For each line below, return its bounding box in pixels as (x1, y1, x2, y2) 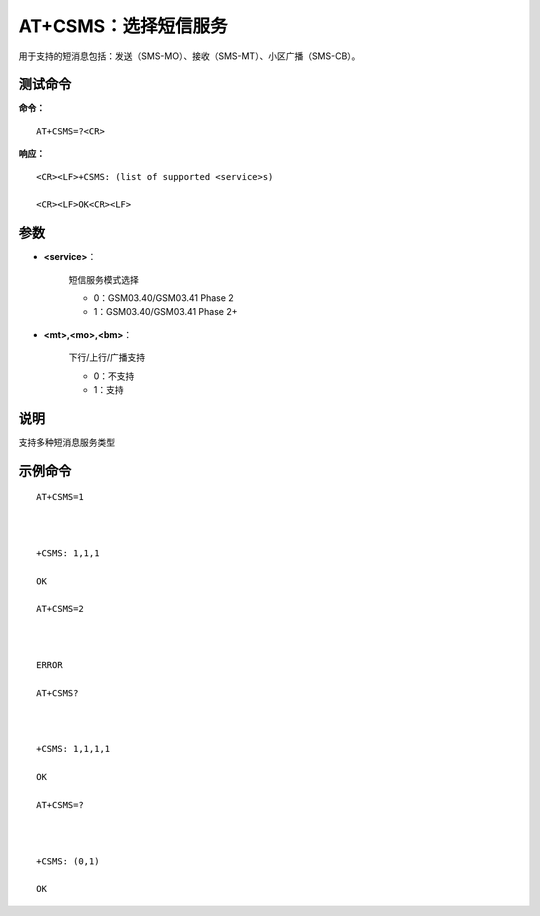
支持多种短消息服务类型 (18, 436, 115, 448)
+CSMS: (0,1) (36, 855, 100, 867)
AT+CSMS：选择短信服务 (18, 15, 229, 37)
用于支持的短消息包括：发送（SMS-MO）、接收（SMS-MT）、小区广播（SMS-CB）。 (18, 50, 361, 62)
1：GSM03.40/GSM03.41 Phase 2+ (93, 306, 238, 318)
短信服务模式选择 (68, 273, 139, 285)
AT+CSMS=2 (36, 603, 84, 615)
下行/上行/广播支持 (68, 351, 146, 364)
